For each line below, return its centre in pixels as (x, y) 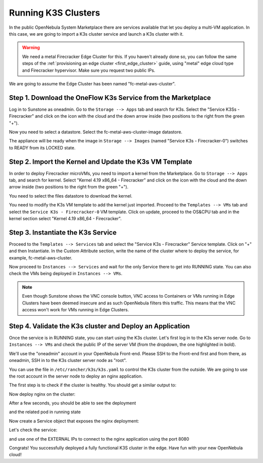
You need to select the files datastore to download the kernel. (71, 196)
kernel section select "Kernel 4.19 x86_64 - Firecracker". (65, 219)
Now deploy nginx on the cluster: (42, 394)
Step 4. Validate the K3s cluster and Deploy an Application (99, 326)
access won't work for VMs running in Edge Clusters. (75, 310)
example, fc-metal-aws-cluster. (41, 258)
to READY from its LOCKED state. (42, 148)
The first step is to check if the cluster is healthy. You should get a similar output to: (93, 385)
